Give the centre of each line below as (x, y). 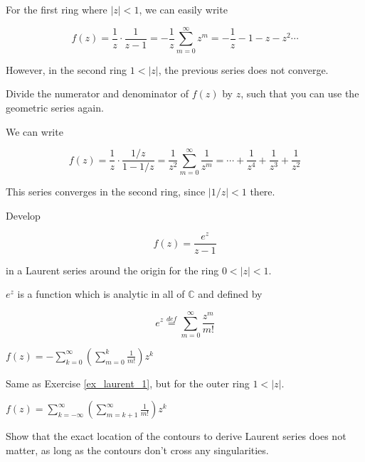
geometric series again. (55, 107)
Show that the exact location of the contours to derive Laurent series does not (176, 436)
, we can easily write (183, 9)
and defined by (230, 294)
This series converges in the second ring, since (106, 192)
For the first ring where (57, 9)
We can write (35, 131)
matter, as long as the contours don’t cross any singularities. (137, 450)
